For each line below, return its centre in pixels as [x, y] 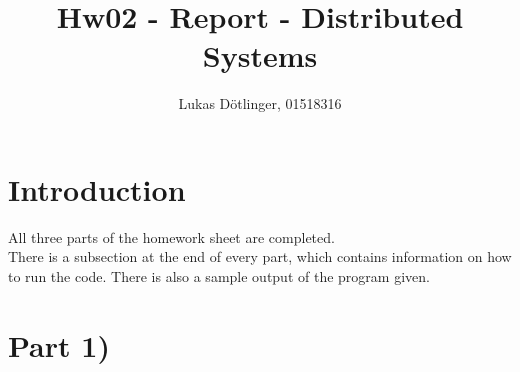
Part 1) [59, 344]
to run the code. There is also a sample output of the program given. [219, 276]
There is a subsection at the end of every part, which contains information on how [260, 256]
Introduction [97, 188]
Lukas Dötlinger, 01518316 [260, 103]
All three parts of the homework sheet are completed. [171, 236]
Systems [260, 55]
